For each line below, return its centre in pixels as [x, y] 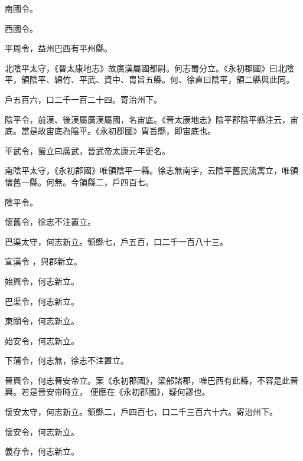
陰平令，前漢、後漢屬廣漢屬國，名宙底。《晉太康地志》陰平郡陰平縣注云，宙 [151, 119]
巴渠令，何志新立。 [42, 301]
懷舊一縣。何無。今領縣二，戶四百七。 [79, 182]
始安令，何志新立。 [42, 340]
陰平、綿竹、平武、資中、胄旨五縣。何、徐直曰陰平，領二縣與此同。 [162, 79]
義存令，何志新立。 [42, 451]
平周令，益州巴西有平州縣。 [58, 48]
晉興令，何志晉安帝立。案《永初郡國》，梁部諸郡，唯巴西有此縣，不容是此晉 [151, 380]
